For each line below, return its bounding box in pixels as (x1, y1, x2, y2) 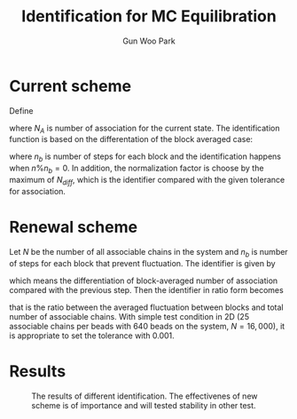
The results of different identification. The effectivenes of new (31, 391, 259, 401)
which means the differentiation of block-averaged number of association (9, 275, 278, 286)
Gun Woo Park (122, 36, 176, 46)
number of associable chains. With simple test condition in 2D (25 (9, 311, 250, 321)
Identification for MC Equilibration (21, 6, 277, 27)
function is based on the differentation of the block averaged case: (9, 134, 254, 145)
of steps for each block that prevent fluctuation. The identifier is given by (9, 257, 277, 268)
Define (9, 105, 34, 116)
